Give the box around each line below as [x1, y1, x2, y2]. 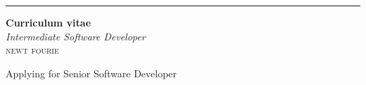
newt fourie [6, 42, 59, 57]
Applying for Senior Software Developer [6, 65, 177, 80]
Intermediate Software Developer [6, 29, 146, 43]
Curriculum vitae [6, 15, 91, 29]
